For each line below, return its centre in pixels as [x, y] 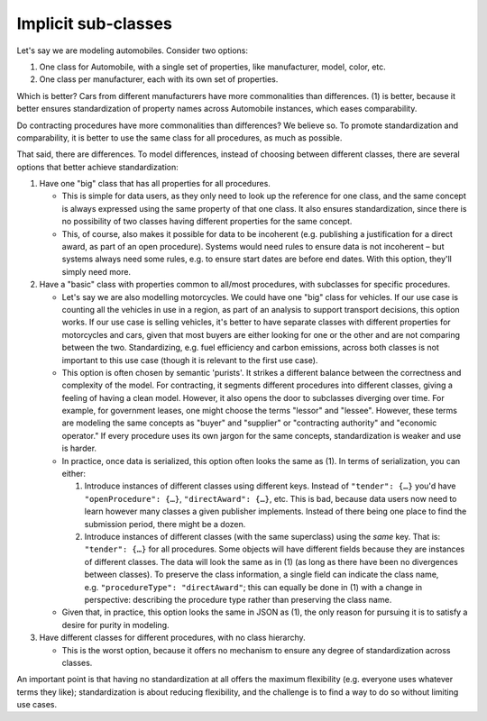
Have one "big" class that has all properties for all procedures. [155, 184]
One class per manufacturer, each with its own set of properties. [159, 79]
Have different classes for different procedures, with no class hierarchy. [172, 638]
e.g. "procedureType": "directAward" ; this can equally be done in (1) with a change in [253, 587]
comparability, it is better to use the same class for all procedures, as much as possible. [179, 137]
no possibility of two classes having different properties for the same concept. [207, 222]
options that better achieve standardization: [98, 167]
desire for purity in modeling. [115, 625]
